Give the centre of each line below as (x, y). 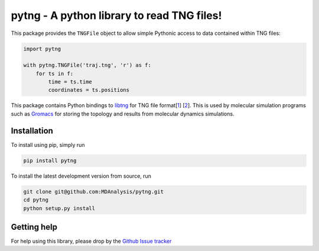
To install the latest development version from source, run (81, 176)
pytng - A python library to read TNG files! (116, 15)
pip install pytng (50, 160)
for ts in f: (55, 73)
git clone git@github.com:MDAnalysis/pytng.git (93, 192)
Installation (32, 131)
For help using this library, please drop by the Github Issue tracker (91, 241)
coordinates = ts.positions (89, 90)
